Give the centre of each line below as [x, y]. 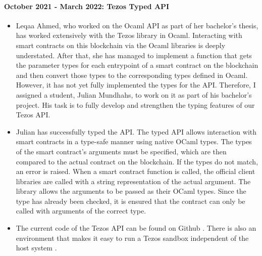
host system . [36, 248]
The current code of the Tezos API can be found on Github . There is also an [136, 228]
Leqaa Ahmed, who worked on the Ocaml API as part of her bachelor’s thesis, [137, 25]
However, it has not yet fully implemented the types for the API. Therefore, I [136, 85]
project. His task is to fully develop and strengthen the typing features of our [135, 104]
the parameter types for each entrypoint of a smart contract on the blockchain [137, 65]
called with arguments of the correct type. [81, 211]
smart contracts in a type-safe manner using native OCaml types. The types [134, 141]
